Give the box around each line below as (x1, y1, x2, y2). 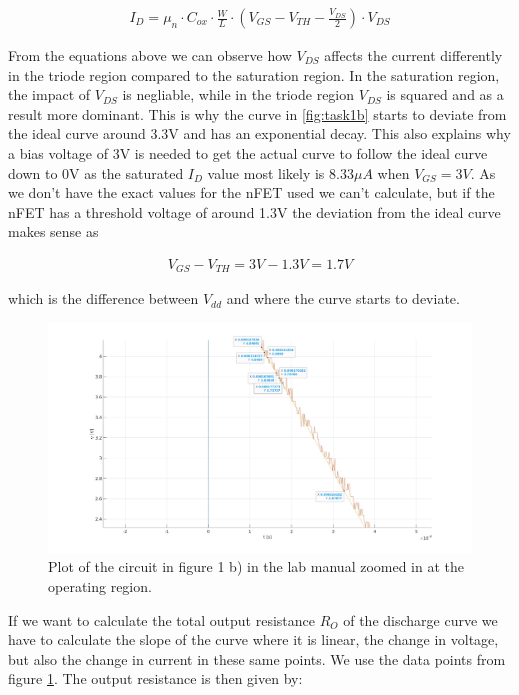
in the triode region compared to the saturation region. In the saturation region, (8, 64, 500, 85)
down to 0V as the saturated (8, 162, 184, 183)
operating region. (48, 576, 152, 597)
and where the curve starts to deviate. (226, 288, 460, 309)
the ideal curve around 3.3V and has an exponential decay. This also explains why (8, 123, 511, 144)
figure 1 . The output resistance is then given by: (8, 668, 303, 689)
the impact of (8, 84, 91, 105)
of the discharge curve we (343, 609, 498, 630)
